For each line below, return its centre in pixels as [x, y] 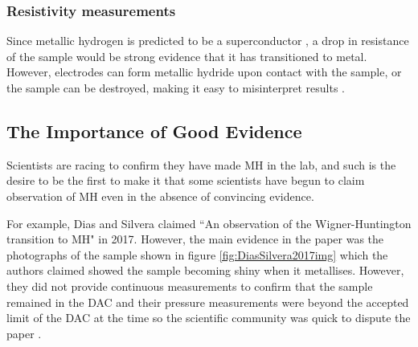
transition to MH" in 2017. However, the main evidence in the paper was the [195, 239]
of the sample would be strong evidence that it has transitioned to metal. [187, 56]
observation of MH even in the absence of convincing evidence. [160, 196]
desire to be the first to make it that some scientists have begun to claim [186, 180]
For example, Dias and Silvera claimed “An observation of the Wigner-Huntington [209, 223]
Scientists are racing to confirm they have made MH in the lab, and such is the [201, 164]
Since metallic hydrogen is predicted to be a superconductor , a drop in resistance [208, 41]
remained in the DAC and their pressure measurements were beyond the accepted [208, 302]
